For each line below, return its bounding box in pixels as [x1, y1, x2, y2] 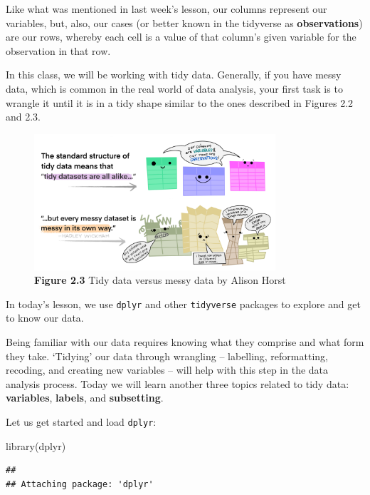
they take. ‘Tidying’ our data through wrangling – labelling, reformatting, [6, 348, 328, 363]
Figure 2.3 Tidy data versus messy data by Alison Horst [34, 272, 286, 287]
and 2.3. [6, 109, 41, 124]
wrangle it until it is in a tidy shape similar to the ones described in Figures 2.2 [6, 95, 354, 110]
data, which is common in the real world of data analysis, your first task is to [6, 81, 343, 96]
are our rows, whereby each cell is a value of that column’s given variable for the [6, 29, 356, 44]
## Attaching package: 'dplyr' [6, 479, 154, 489]
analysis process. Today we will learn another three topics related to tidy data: [6, 376, 349, 391]
